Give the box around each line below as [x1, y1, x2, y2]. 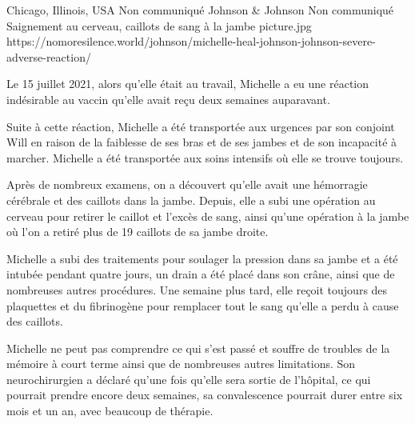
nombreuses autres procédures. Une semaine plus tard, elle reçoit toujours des [6, 281, 388, 298]
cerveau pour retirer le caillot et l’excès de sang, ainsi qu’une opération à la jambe [6, 207, 409, 224]
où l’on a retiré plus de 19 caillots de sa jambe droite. [6, 223, 269, 240]
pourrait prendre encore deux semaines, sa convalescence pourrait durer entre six [6, 386, 403, 403]
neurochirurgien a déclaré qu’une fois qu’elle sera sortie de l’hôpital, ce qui [6, 370, 371, 387]
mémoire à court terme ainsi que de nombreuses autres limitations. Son [6, 355, 356, 372]
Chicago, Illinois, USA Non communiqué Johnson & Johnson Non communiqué [6, 2, 394, 18]
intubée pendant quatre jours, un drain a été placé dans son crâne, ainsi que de [6, 266, 395, 282]
